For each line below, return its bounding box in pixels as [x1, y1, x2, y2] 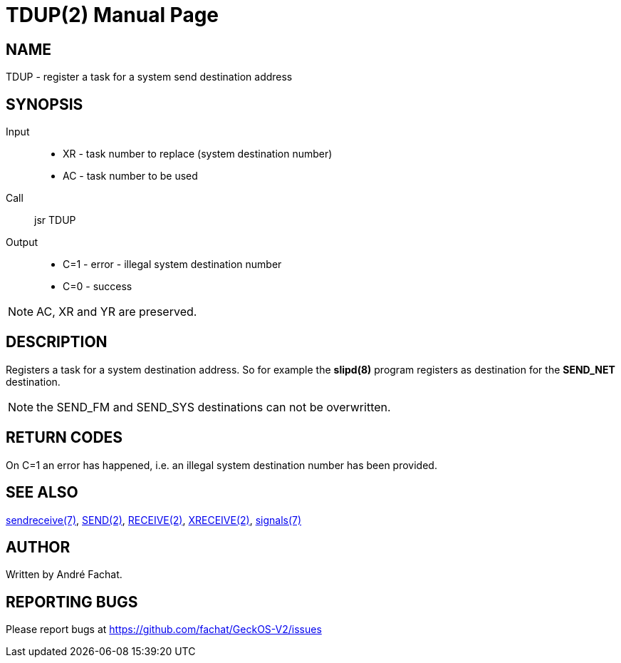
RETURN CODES [6, 428, 123, 447]
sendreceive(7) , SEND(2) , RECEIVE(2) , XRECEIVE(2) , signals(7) [6, 513, 302, 526]
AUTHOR [6, 538, 71, 556]
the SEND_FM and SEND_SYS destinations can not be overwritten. [36, 399, 391, 414]
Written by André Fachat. [6, 568, 122, 581]
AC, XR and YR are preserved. [36, 304, 197, 319]
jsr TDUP [34, 214, 76, 227]
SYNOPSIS [6, 95, 83, 113]
